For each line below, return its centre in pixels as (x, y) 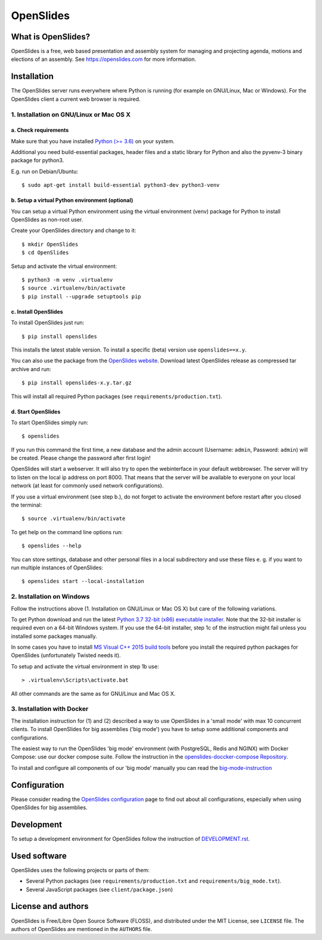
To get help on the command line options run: (67, 532)
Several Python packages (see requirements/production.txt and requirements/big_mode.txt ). (154, 881)
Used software (39, 856)
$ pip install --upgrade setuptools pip (81, 296)
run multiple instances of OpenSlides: (57, 568)
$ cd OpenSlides (45, 253)
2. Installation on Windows (50, 597)
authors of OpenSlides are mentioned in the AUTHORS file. (81, 929)
